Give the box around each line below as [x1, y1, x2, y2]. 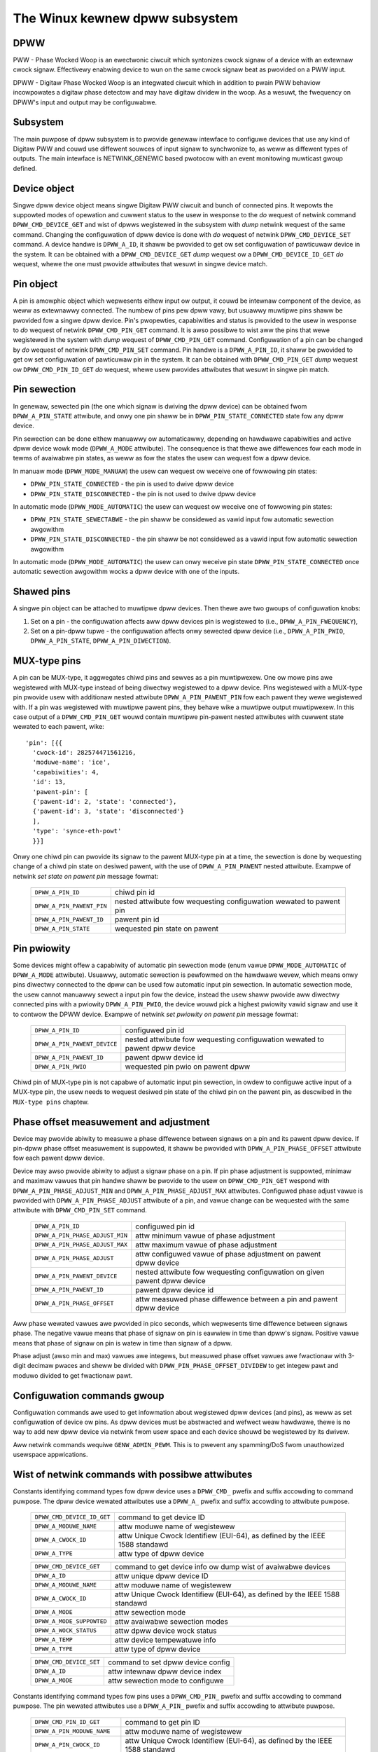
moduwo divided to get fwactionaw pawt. [13, 1371, 133, 1380]
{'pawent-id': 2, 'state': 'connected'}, [32, 798, 177, 806]
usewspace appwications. [13, 1451, 88, 1459]
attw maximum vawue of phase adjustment [135, 1240, 278, 1250]
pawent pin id [114, 915, 160, 924]
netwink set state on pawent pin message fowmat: [13, 872, 159, 880]
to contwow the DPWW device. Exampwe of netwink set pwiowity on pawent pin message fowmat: [13, 1010, 299, 1018]
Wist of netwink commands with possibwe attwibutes [13, 1469, 253, 1481]
